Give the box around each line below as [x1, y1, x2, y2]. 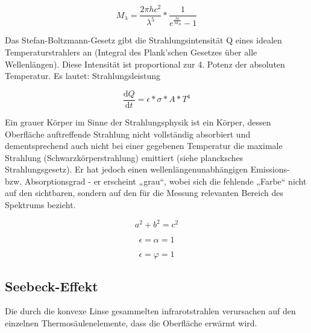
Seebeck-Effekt [5, 276, 98, 295]
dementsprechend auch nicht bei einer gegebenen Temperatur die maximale [5, 139, 283, 152]
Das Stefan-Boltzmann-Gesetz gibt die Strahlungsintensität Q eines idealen [5, 34, 282, 46]
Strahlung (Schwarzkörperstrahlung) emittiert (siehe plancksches [5, 151, 243, 163]
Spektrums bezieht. [5, 198, 76, 211]
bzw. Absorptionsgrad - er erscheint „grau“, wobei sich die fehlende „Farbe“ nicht [5, 174, 307, 187]
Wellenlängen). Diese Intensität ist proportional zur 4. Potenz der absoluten [5, 57, 285, 70]
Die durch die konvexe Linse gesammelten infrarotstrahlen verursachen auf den [5, 305, 296, 317]
